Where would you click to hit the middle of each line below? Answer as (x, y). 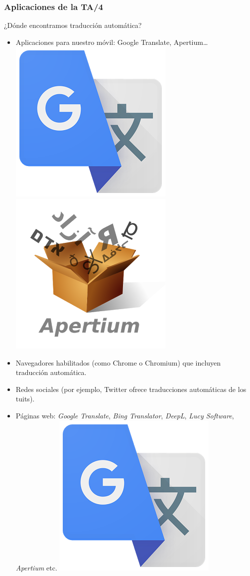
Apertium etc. (36, 567)
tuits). (25, 399)
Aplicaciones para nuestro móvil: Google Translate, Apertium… (112, 42)
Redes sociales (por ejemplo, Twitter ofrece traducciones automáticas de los (131, 389)
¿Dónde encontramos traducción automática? (73, 25)
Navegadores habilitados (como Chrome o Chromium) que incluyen (118, 362)
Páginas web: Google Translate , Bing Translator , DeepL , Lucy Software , (125, 415)
